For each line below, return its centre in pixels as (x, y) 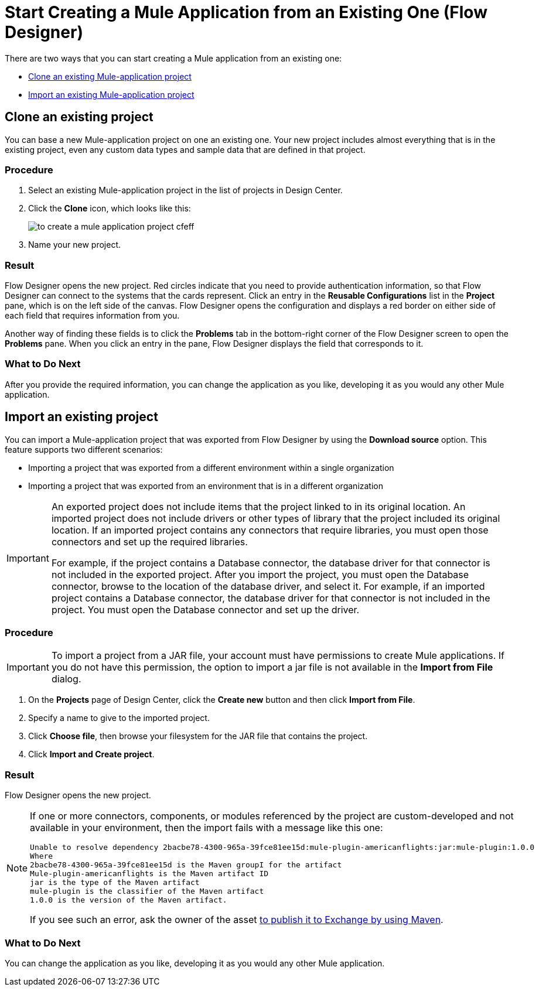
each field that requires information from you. (92, 316)
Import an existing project (81, 417)
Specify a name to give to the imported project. (119, 718)
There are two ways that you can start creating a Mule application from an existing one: (173, 58)
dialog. (66, 679)
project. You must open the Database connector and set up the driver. (205, 609)
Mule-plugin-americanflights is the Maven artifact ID (149, 874)
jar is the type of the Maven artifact (115, 883)
